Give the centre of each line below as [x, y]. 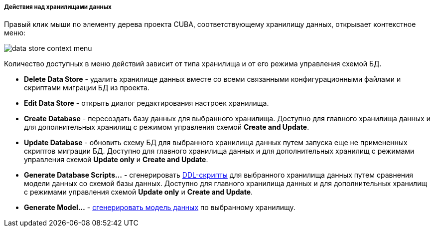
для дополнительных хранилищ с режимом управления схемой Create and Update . [167, 127]
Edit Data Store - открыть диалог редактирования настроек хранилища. [146, 103]
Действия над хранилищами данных [58, 7]
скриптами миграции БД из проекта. [87, 88]
